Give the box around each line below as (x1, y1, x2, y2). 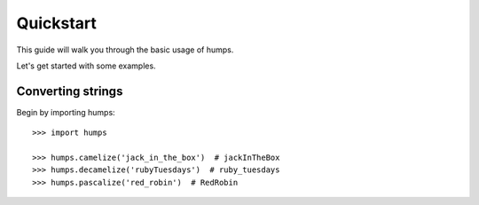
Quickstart (16, 13, 98, 33)
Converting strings (16, 83, 123, 99)
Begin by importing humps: (16, 106, 115, 117)
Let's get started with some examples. (16, 60, 156, 71)
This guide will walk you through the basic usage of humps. (16, 44, 234, 55)
